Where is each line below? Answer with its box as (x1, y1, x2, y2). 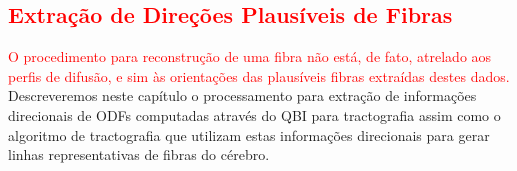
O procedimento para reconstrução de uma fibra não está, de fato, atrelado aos (8, 46, 492, 67)
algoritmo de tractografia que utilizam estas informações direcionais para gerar (8, 124, 490, 145)
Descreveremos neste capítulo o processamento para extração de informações (8, 85, 477, 106)
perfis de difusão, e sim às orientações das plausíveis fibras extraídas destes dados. (8, 65, 510, 86)
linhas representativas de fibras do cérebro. (8, 144, 270, 165)
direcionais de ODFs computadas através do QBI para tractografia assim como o (8, 104, 501, 125)
